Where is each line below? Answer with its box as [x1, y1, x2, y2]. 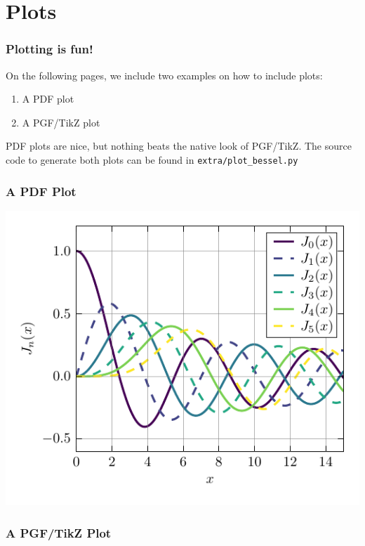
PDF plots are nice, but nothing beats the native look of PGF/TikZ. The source [6, 138, 352, 153]
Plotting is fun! [6, 40, 93, 58]
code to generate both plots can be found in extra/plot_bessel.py [6, 152, 298, 167]
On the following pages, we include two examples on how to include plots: [6, 67, 323, 82]
